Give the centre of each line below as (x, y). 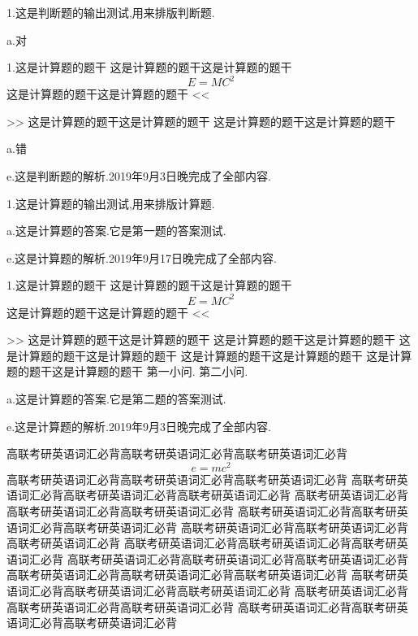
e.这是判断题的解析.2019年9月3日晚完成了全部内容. (139, 176)
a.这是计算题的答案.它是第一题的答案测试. (116, 231)
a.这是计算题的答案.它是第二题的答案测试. (116, 398)
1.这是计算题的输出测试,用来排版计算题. (111, 203)
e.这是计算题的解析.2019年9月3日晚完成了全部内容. (139, 426)
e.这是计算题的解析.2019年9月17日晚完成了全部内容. (142, 257)
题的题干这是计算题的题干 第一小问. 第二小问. (127, 371)
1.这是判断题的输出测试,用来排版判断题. (111, 12)
